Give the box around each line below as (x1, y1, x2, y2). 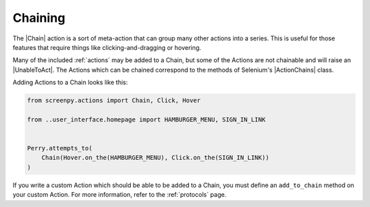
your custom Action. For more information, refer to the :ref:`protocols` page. (12, 191, 227, 199)
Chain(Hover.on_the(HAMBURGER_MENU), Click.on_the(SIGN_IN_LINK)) (41, 154, 270, 162)
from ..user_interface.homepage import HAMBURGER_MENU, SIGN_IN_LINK (27, 115, 266, 123)
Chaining (12, 10, 66, 25)
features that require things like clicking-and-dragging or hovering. (12, 43, 201, 51)
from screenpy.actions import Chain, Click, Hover (27, 96, 201, 105)
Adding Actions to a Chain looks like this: (12, 79, 128, 87)
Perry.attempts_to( (27, 144, 92, 152)
